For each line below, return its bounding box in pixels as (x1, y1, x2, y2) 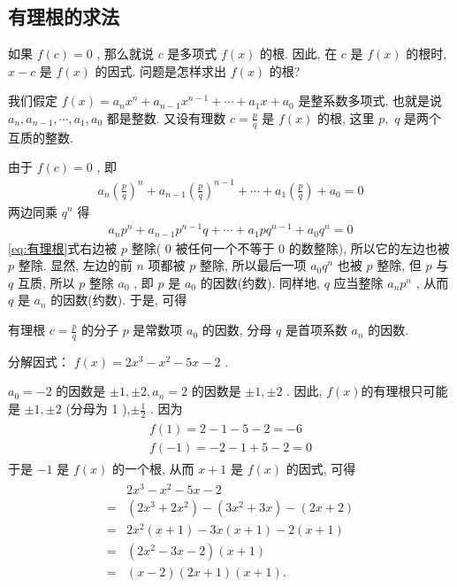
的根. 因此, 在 (260, 44, 338, 63)
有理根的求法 (8, 3, 119, 30)
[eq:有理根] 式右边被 (8, 238, 118, 257)
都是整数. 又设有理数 (106, 108, 226, 127)
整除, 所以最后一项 (199, 256, 307, 274)
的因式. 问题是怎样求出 (95, 61, 227, 80)
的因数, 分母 (202, 321, 272, 339)
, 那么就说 (96, 44, 154, 63)
